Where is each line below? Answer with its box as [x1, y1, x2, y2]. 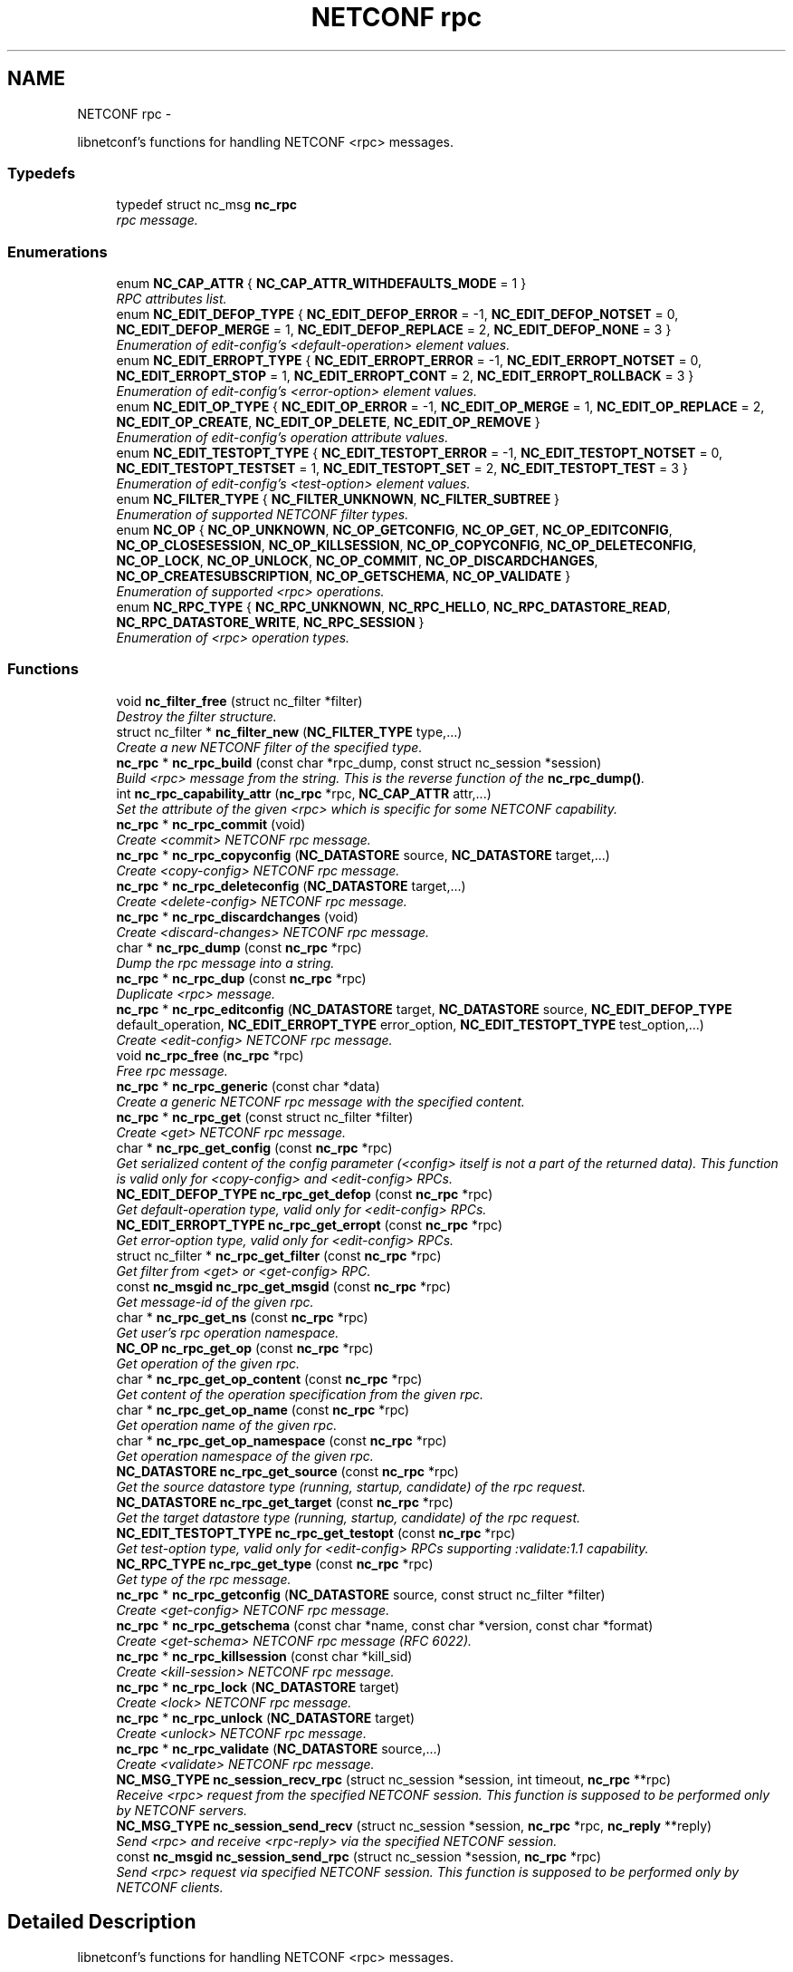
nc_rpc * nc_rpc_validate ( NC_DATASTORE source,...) [116, 1740, 442, 1756]
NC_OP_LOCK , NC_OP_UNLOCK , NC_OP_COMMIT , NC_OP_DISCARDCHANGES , [116, 553, 598, 569]
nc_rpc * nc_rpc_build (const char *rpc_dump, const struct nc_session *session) [116, 754, 602, 770]
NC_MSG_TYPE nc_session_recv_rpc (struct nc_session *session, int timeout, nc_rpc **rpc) [116, 1771, 672, 1787]
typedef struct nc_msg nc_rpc [116, 197, 298, 213]
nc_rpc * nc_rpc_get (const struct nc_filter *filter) [116, 1108, 414, 1125]
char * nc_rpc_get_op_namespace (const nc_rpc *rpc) [116, 1432, 447, 1448]
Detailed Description [7, 1910, 196, 1934]
